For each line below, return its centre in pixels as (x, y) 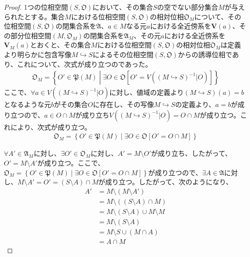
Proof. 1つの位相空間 (36, 7)
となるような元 (28, 104)
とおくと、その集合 (60, 45)
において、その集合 (123, 7)
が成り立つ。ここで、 (71, 163)
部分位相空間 (31, 35)
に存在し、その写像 (124, 104)
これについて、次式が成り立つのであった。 (85, 64)
